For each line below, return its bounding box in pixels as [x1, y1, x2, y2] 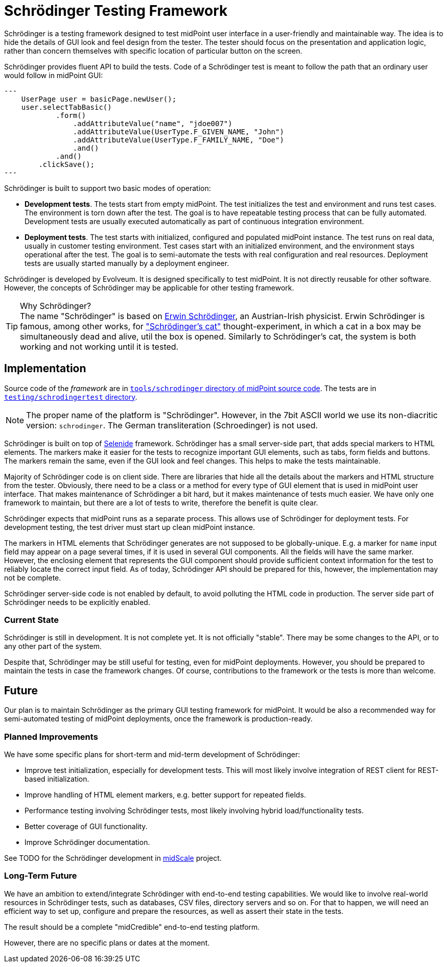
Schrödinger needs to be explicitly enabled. [4, 597, 150, 607]
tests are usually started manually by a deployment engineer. [25, 258, 229, 268]
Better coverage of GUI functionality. [25, 821, 148, 831]
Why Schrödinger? [20, 300, 91, 311]
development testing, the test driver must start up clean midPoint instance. [4, 522, 255, 531]
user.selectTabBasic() [21, 103, 112, 111]
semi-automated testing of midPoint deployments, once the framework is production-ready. [4, 714, 313, 723]
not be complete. [4, 573, 61, 582]
